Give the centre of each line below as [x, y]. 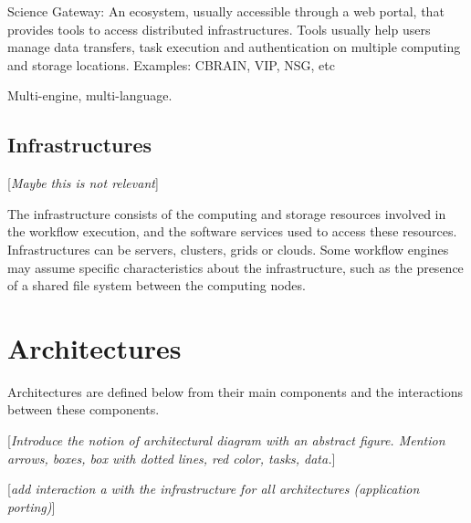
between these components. [84, 409]
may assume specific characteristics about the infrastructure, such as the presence [235, 267]
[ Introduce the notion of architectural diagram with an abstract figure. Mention [226, 440]
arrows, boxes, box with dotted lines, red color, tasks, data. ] [172, 458]
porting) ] [31, 506]
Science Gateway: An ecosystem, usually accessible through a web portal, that [226, 11]
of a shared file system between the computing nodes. [157, 285]
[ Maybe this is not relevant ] [83, 183]
